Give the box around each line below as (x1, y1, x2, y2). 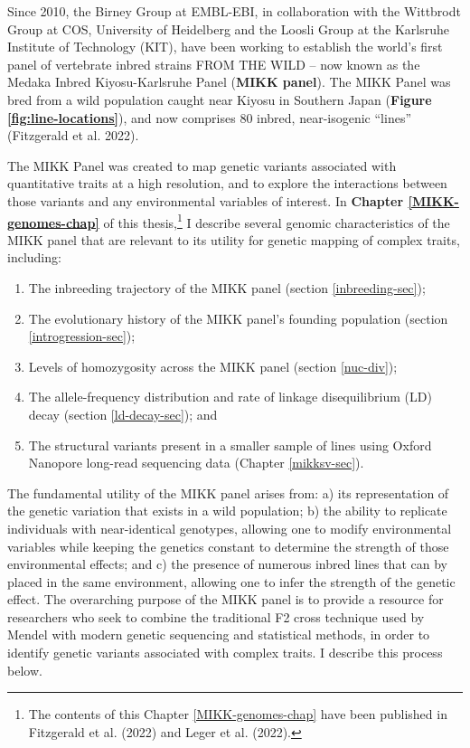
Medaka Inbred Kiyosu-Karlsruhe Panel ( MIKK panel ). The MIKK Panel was (7, 72, 451, 91)
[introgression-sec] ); (28, 327, 136, 346)
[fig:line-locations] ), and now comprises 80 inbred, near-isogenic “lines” (7, 108, 412, 127)
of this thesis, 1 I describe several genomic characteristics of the (103, 210, 450, 232)
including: (7, 248, 61, 267)
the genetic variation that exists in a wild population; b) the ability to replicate (7, 501, 447, 520)
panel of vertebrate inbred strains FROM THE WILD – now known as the (7, 54, 420, 73)
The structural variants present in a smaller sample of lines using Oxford (28, 435, 432, 454)
